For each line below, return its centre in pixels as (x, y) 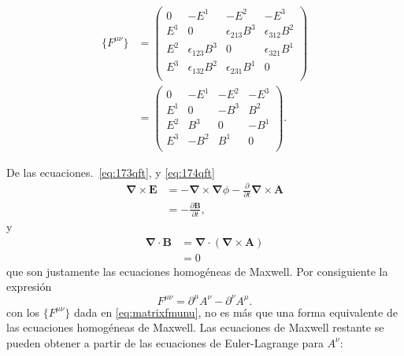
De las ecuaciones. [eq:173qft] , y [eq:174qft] (111, 172)
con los (23, 312)
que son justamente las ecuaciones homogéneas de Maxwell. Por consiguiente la (197, 271)
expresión (29, 286)
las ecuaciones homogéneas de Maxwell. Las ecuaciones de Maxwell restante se (195, 327)
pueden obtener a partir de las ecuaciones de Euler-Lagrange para (165, 342)
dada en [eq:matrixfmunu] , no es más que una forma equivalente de (235, 312)
